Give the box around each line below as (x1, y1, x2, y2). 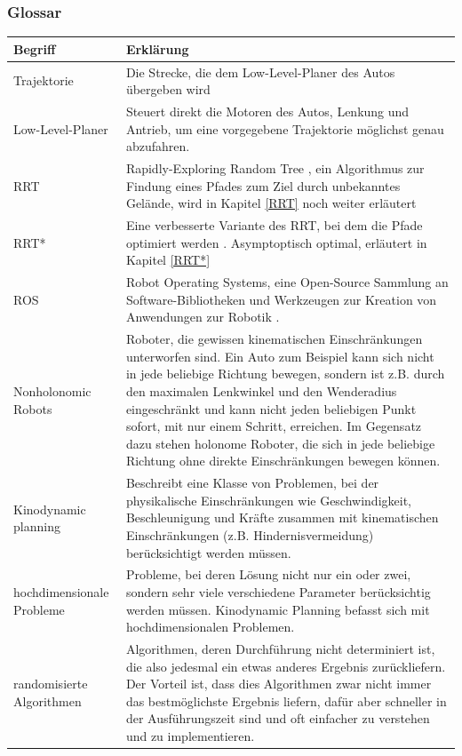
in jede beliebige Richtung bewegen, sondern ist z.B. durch (125, 364, 445, 383)
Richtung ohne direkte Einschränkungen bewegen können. (125, 451, 441, 470)
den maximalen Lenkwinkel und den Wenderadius (125, 381, 397, 400)
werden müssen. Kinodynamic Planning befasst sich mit (125, 600, 430, 618)
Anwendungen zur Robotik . (125, 307, 280, 326)
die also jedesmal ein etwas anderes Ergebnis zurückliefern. (125, 657, 446, 675)
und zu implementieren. (125, 726, 255, 744)
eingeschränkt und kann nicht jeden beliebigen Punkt (125, 399, 417, 418)
